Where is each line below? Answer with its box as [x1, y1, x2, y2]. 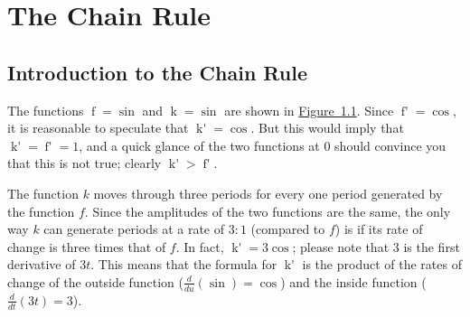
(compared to [250, 219, 325, 238]
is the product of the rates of [302, 255, 462, 274]
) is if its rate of [334, 219, 423, 238]
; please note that [292, 237, 390, 256]
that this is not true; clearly [7, 154, 162, 172]
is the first [403, 237, 460, 256]
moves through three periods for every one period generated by [93, 183, 443, 202]
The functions [7, 100, 84, 119]
